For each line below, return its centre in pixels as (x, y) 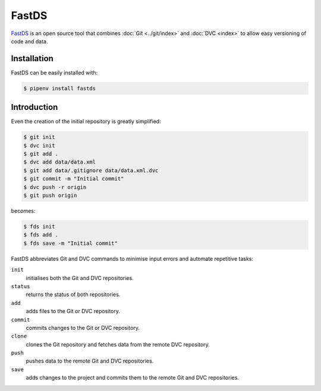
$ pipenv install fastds (60, 88)
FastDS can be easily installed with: (54, 72)
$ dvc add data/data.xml (60, 162)
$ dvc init (39, 145)
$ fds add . (41, 235)
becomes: (23, 211)
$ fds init (39, 227)
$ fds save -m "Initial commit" (71, 243)
